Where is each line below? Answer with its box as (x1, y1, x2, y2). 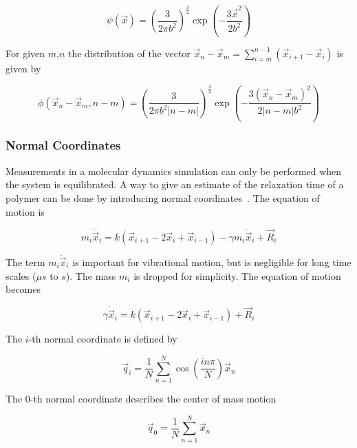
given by (6, 61, 41, 75)
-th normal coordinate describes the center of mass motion (30, 391, 277, 405)
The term (6, 254, 45, 269)
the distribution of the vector (67, 45, 191, 60)
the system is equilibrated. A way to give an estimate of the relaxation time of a (6, 177, 344, 192)
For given (6, 45, 45, 60)
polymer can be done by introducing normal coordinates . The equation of (6, 190, 320, 205)
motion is (6, 204, 45, 218)
